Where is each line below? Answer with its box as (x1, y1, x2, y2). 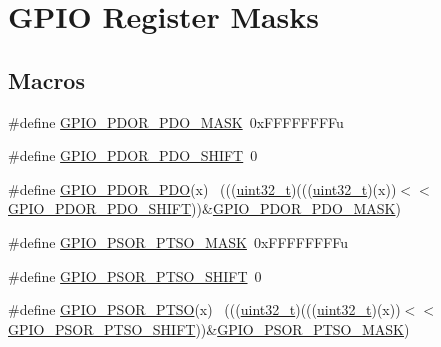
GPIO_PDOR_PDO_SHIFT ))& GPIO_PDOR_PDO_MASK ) (8, 198, 401, 219)
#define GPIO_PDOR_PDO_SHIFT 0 (8, 145, 258, 166)
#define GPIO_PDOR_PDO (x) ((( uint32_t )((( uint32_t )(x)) (8, 178, 397, 199)
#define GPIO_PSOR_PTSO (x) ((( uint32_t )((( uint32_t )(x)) (8, 299, 401, 320)
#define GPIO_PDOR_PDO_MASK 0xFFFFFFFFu (8, 111, 344, 132)
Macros (8, 64, 85, 95)
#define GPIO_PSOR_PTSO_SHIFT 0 (8, 265, 262, 286)
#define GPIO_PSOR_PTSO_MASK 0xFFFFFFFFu (8, 231, 349, 252)
